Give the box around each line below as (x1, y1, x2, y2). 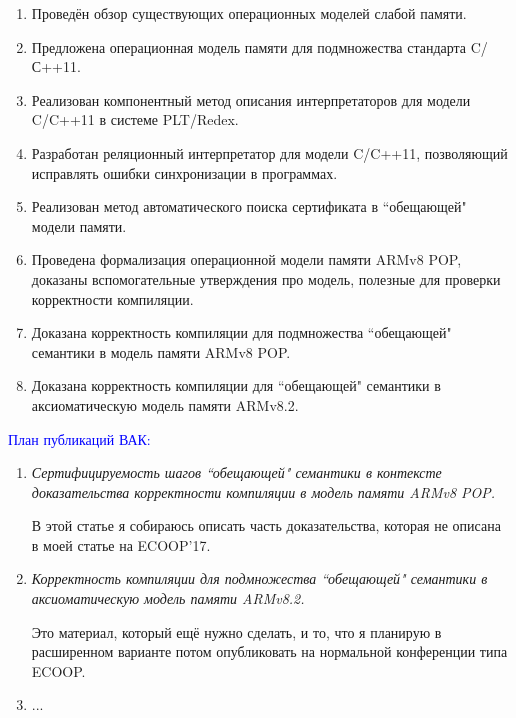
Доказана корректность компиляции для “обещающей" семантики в (31, 375, 441, 396)
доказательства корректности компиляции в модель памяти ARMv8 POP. (31, 481, 496, 502)
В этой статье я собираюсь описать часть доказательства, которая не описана (31, 515, 501, 536)
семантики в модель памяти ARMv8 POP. (31, 341, 291, 362)
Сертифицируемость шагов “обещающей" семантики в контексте (31, 462, 442, 483)
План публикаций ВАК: (8, 428, 151, 449)
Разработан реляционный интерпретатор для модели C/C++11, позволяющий (31, 142, 508, 163)
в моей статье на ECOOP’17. (31, 534, 211, 555)
